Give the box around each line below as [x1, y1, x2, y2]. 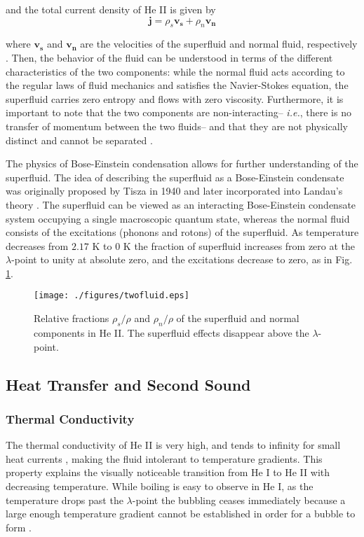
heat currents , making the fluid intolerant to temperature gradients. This [6, 451, 323, 466]
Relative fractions [34, 311, 109, 326]
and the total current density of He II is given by [6, 2, 216, 16]
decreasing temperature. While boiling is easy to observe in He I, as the [6, 478, 314, 493]
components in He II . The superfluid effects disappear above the [34, 325, 309, 340]
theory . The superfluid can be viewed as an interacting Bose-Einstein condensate [6, 197, 356, 211]
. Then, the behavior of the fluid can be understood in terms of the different [6, 50, 333, 64]
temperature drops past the [6, 492, 123, 507]
